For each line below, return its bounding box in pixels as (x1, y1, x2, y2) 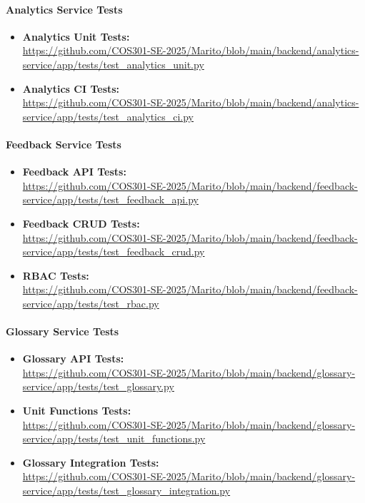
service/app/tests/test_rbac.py (22, 295, 159, 310)
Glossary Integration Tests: (22, 454, 159, 469)
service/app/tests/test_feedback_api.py (22, 192, 199, 207)
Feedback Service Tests (6, 136, 121, 151)
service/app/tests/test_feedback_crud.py (22, 244, 205, 259)
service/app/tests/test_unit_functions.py (22, 431, 206, 446)
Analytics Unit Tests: (22, 29, 130, 44)
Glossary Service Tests (6, 324, 119, 339)
